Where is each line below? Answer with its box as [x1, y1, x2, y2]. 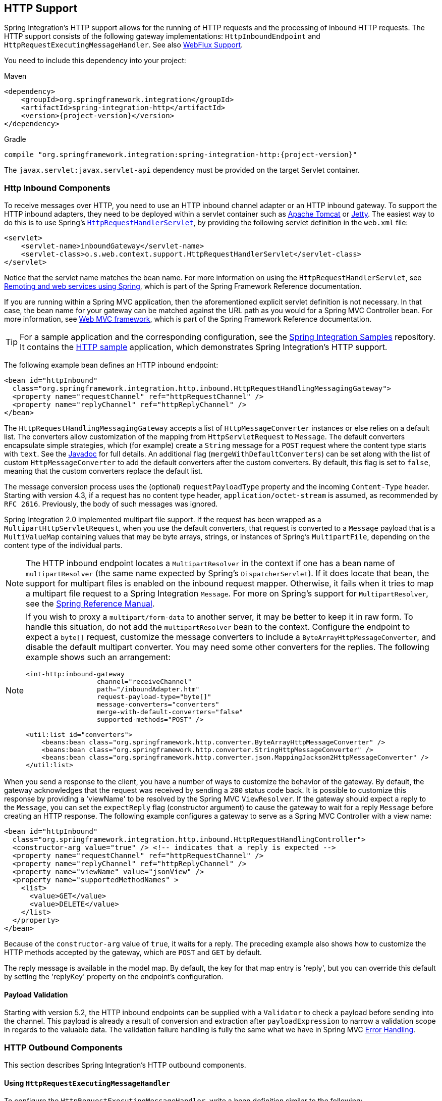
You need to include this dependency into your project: [4, 56, 186, 65]
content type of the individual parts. [4, 541, 123, 550]
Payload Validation [4, 990, 68, 999]
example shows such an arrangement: [26, 652, 171, 663]
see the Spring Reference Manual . [26, 598, 155, 609]
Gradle [4, 135, 26, 144]
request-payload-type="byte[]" [96, 693, 211, 701]
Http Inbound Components [4, 182, 111, 193]
